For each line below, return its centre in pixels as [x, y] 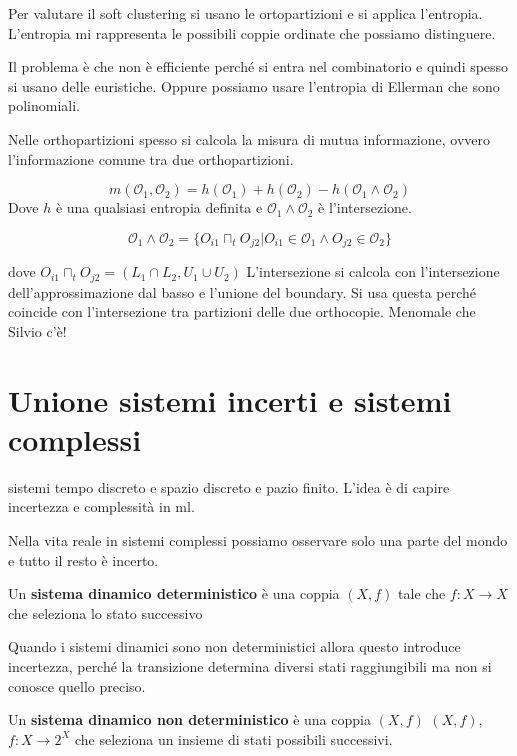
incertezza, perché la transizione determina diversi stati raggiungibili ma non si [250, 665]
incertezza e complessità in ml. [101, 506]
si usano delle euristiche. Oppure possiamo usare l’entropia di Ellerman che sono [254, 85]
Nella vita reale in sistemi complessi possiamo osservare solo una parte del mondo [258, 539]
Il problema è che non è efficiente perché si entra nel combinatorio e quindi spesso [258, 66]
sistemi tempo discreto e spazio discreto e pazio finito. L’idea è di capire [229, 486]
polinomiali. [44, 105]
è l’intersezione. [365, 207]
